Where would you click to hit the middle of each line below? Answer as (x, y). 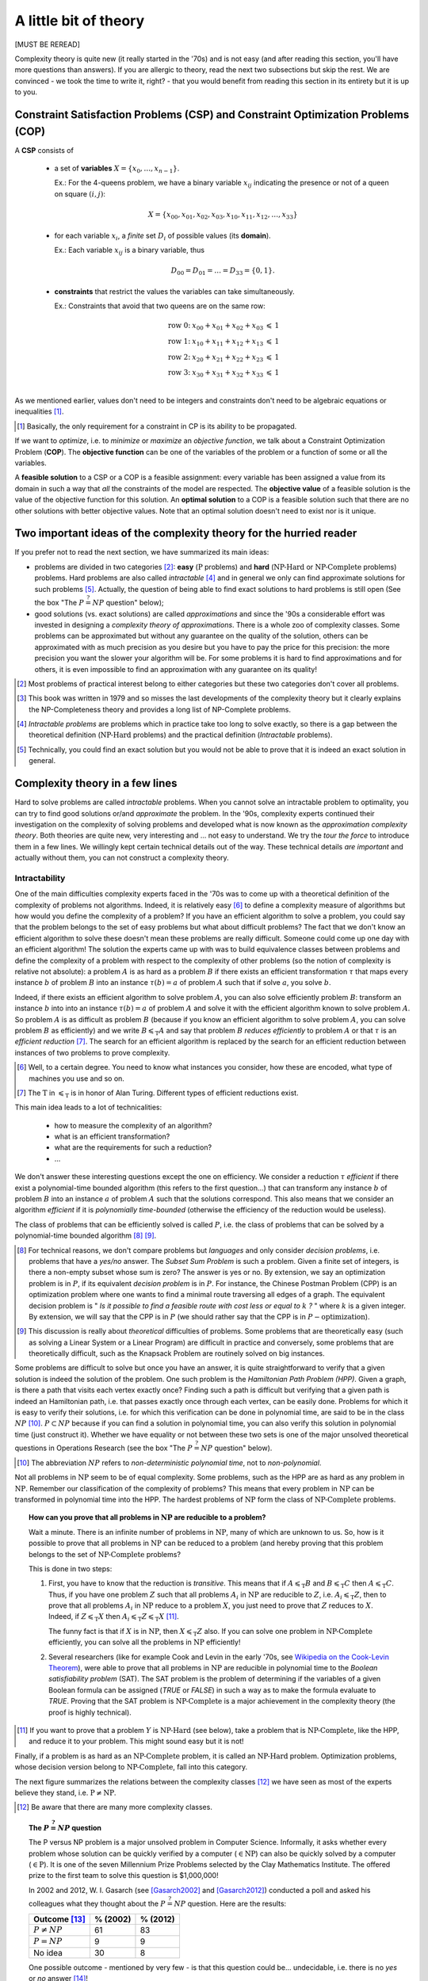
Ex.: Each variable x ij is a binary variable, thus (130, 251)
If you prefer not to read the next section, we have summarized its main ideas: (142, 552)
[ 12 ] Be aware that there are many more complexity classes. (115, 1807)
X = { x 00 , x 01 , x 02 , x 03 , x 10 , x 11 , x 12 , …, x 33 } (223, 216)
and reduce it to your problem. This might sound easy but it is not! (137, 1741)
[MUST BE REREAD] (48, 44)
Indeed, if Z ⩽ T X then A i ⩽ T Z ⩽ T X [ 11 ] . (114, 1618)
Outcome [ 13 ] (59, 1919)
